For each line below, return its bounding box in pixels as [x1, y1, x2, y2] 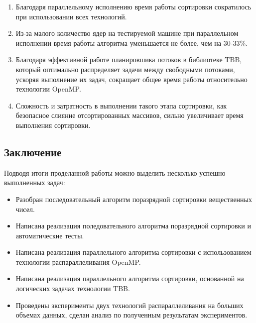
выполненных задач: [4, 177, 65, 188]
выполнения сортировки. [15, 119, 91, 130]
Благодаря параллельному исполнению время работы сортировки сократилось [15, 1, 252, 11]
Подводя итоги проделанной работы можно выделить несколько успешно [4, 167, 226, 178]
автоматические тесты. [15, 230, 84, 240]
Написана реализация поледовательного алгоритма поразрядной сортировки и [15, 220, 252, 231]
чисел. [15, 204, 35, 214]
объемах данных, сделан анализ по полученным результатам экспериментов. [15, 310, 248, 320]
